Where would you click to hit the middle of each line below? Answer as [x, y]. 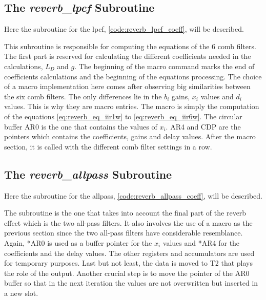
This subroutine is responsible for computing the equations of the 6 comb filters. [130, 46]
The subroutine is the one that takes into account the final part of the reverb [125, 213]
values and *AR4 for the [201, 242]
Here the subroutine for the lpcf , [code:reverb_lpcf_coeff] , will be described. [124, 29]
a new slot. [21, 293]
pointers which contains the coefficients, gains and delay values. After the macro [130, 136]
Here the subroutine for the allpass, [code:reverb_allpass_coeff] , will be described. [133, 195]
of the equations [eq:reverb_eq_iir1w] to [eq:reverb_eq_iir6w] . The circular [123, 116]
